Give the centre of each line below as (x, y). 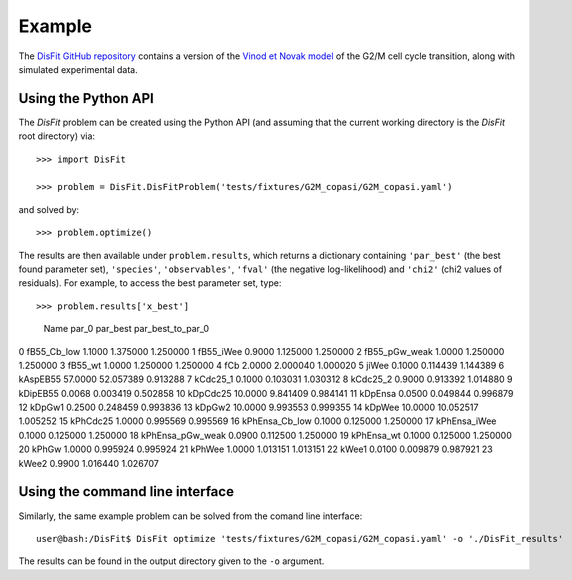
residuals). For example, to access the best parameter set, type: (150, 283)
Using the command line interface (126, 491)
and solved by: (49, 209)
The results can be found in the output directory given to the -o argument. (171, 561)
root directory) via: (56, 136)
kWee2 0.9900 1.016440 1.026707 (88, 463)
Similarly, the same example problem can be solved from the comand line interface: (190, 516)
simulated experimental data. (78, 69)
